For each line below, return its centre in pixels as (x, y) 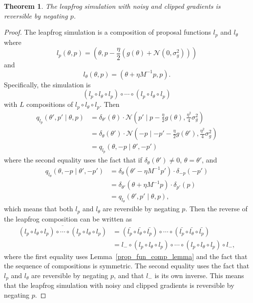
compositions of (50, 104)
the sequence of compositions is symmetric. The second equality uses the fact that (127, 266)
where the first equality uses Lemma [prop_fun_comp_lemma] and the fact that (126, 256)
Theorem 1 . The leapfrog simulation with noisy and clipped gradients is (112, 6)
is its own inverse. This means (199, 275)
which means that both (39, 209)
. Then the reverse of (216, 209)
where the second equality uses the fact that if (73, 160)
